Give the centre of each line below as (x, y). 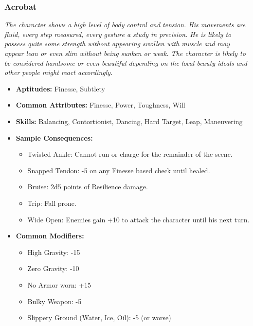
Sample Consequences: (54, 137)
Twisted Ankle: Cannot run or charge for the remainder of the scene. (130, 154)
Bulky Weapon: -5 (54, 301)
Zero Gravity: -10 (53, 268)
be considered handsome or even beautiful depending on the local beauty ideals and (126, 63)
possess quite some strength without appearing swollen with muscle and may (117, 44)
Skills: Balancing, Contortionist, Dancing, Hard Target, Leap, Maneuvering (129, 121)
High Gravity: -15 (54, 252)
